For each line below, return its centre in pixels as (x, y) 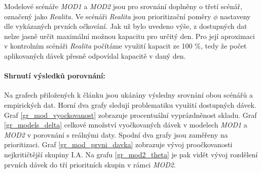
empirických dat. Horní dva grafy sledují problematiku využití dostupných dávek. (130, 104)
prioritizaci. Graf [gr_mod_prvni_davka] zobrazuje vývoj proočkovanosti (118, 144)
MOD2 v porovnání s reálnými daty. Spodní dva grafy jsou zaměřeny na (116, 134)
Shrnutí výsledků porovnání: (55, 76)
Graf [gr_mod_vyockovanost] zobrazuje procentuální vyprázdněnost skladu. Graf (130, 115)
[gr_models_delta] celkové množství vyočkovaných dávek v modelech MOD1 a (126, 125)
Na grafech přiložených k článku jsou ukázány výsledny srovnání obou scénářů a (128, 95)
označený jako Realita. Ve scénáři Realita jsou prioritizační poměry (108, 16)
